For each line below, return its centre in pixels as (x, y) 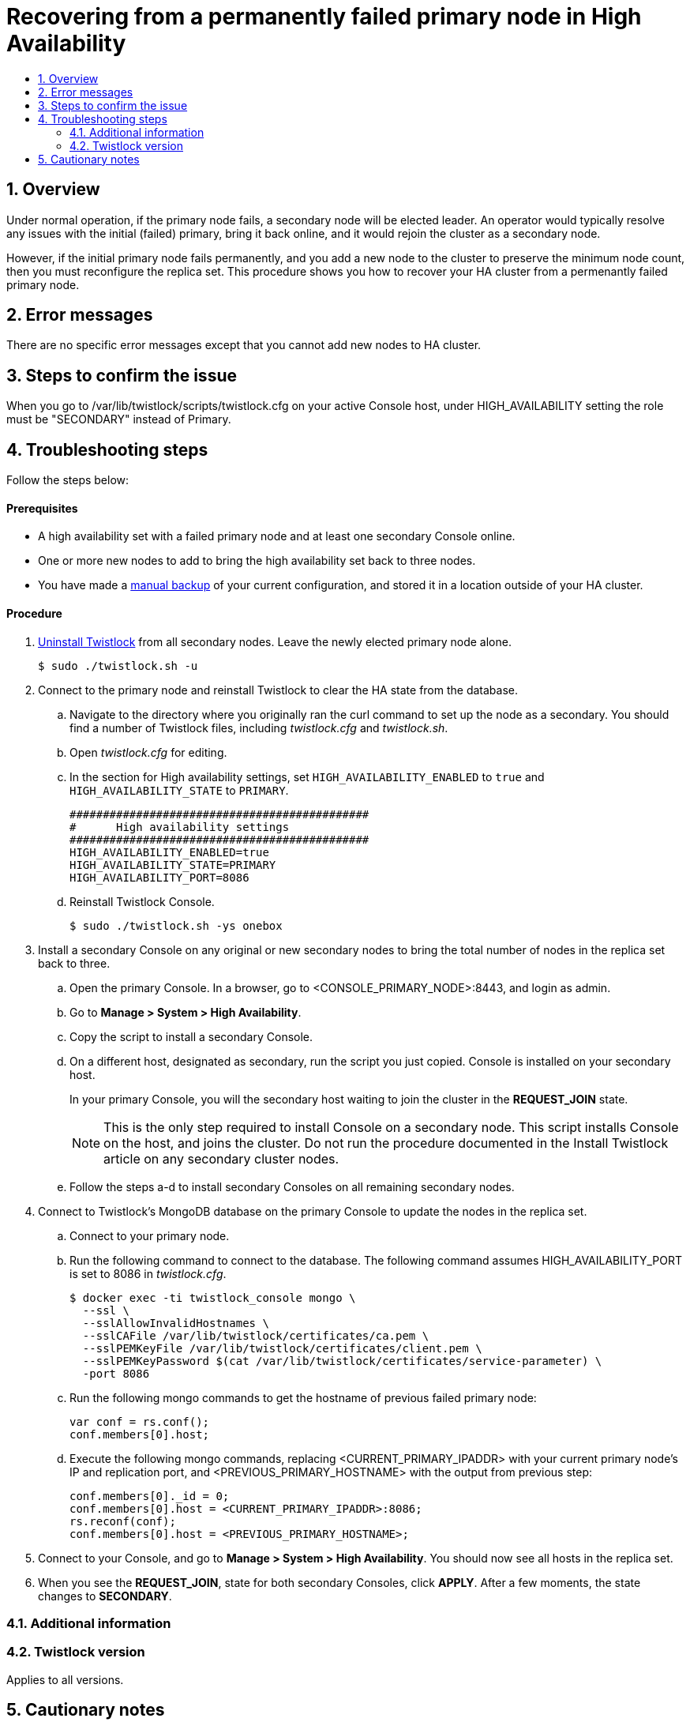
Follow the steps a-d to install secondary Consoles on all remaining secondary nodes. (292, 1186)
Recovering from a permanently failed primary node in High (324, 17)
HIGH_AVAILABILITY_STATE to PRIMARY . (179, 790)
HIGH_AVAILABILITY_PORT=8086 (159, 877)
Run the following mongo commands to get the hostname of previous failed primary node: (303, 1397)
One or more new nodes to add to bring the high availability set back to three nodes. (257, 561)
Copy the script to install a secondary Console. (191, 1036)
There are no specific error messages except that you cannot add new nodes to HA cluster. (244, 345)
